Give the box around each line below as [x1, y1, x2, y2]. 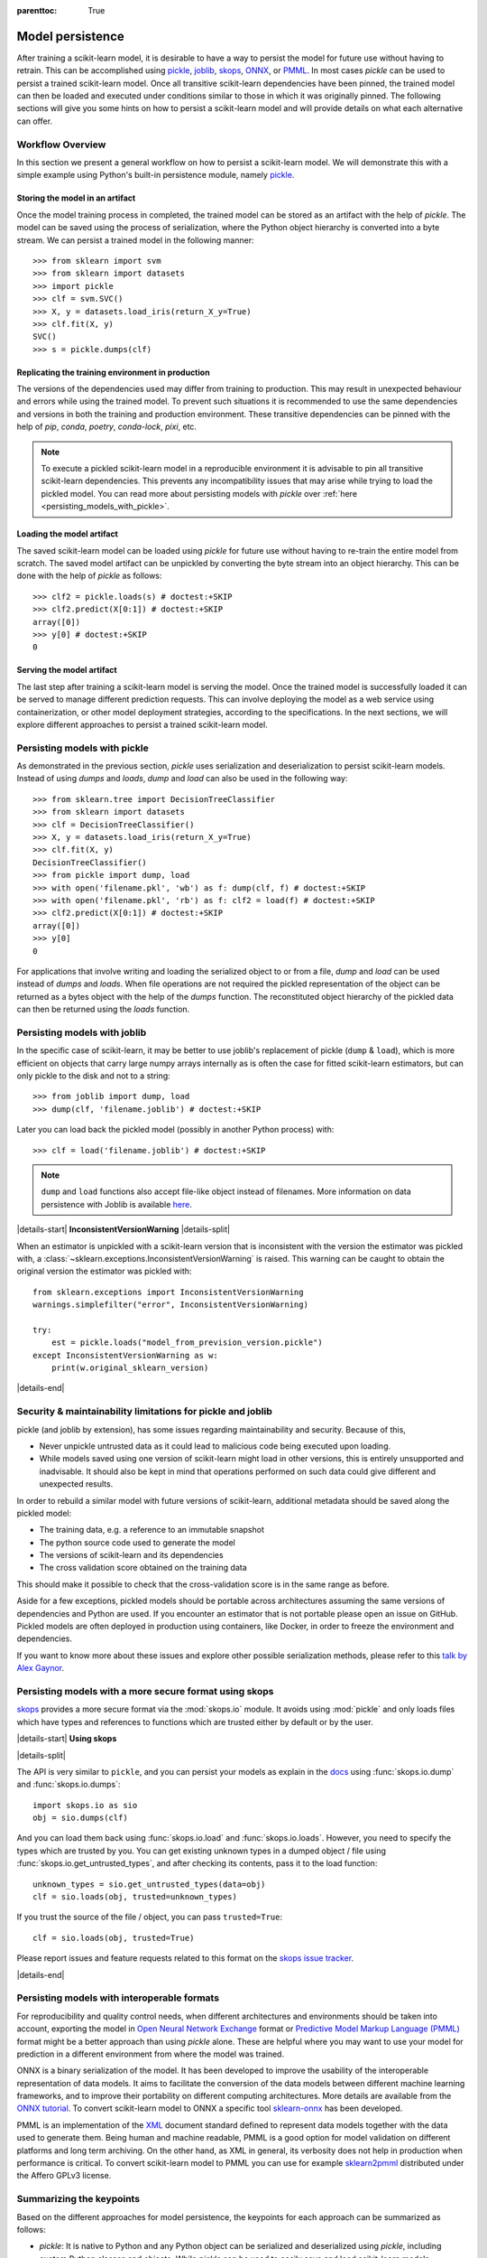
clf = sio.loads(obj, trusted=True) [32, 1933, 195, 1943]
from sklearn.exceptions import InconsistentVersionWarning [32, 1287, 304, 1297]
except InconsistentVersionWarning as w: [32, 1350, 218, 1360]
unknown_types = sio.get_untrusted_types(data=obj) [32, 1879, 266, 1889]
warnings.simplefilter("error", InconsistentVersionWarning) [32, 1300, 308, 1310]
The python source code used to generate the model [39, 1536, 236, 1548]
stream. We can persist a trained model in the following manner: [16, 235, 254, 246]
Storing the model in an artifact [16, 192, 136, 203]
